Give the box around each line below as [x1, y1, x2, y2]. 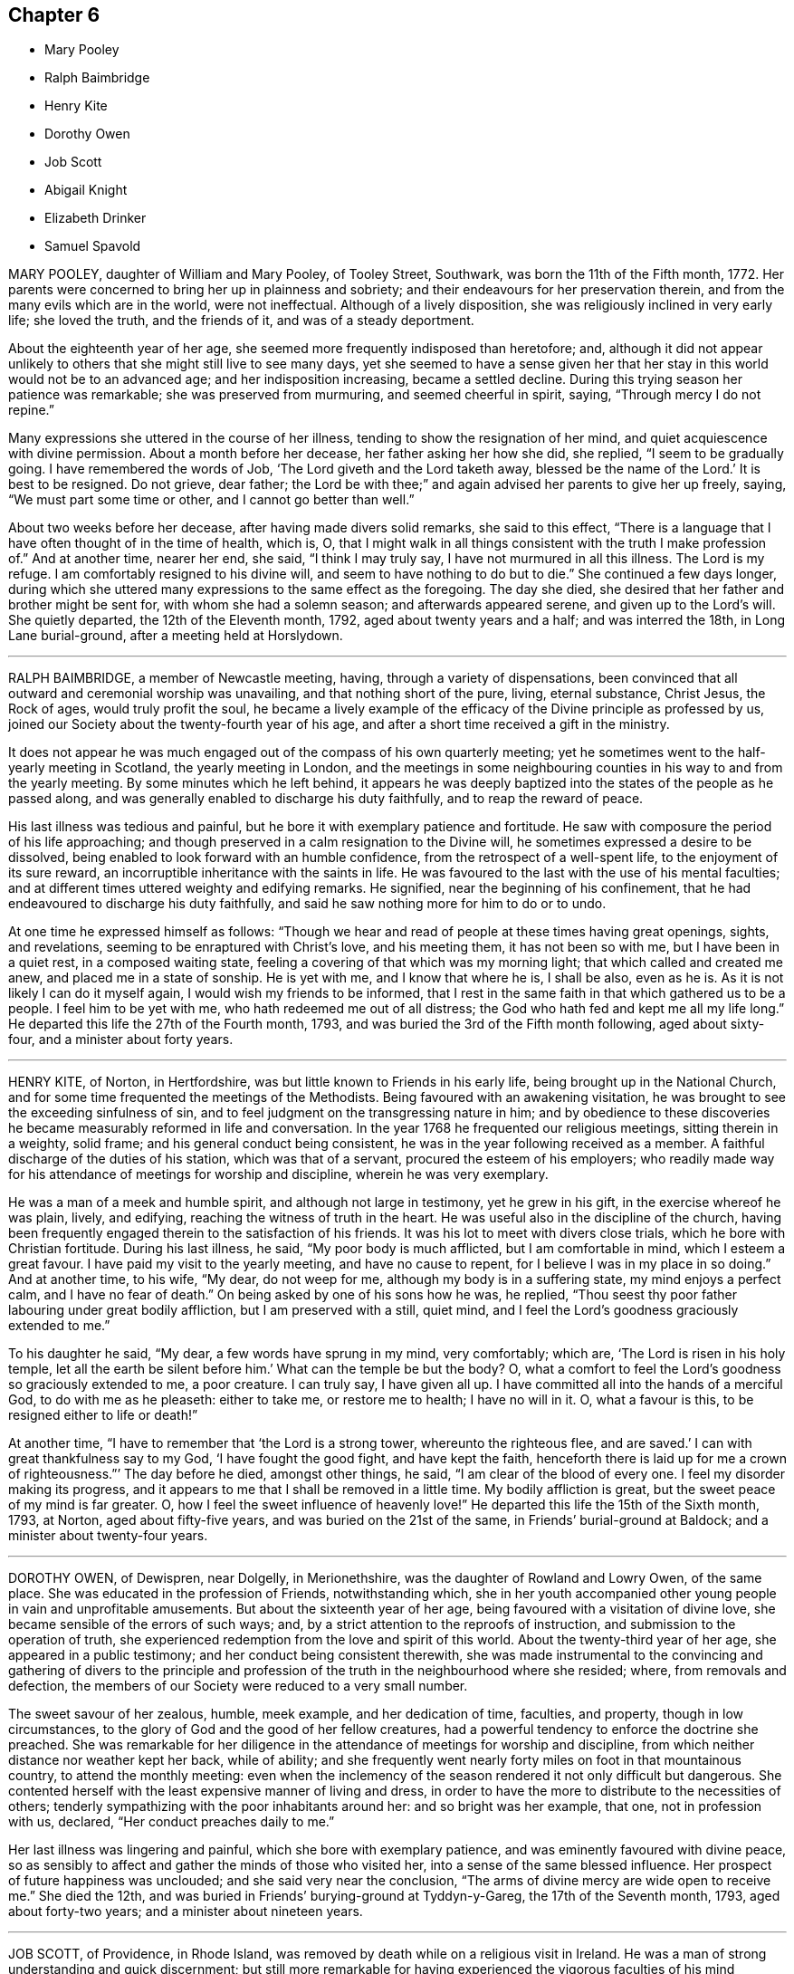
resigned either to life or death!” [8, 1407, 198, 1423]
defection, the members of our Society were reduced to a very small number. [8, 1678, 468, 1694]
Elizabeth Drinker [44, 210, 147, 226]
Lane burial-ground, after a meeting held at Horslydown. [8, 628, 343, 644]
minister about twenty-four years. [8, 1528, 208, 1544]
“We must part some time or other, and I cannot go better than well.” [8, 492, 415, 508]
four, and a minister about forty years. [8, 1031, 234, 1048]
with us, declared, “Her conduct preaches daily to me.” [8, 1814, 335, 1830]
